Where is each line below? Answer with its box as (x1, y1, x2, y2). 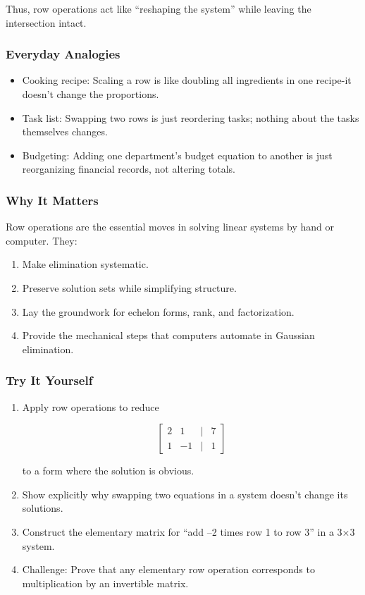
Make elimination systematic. (22, 257, 149, 271)
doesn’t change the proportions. (22, 87, 159, 101)
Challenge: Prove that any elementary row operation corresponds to (22, 562, 315, 577)
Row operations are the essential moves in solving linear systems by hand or (6, 219, 335, 234)
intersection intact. (6, 15, 87, 30)
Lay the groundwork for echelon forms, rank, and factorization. (22, 304, 295, 319)
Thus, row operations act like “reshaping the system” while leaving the (6, 1, 311, 16)
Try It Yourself (6, 372, 93, 389)
